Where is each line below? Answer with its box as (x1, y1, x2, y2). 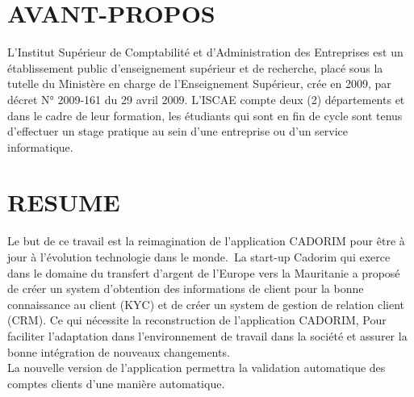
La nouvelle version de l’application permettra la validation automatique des (7, 359, 386, 376)
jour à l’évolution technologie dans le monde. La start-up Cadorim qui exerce (7, 249, 391, 265)
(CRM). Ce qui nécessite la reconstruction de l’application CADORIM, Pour (7, 311, 387, 328)
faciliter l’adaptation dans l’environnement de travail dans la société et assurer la (7, 327, 408, 344)
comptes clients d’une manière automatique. (7, 374, 225, 391)
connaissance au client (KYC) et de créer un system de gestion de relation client (7, 295, 404, 312)
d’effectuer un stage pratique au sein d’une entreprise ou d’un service (7, 123, 349, 140)
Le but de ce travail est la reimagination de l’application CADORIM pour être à (7, 232, 405, 249)
